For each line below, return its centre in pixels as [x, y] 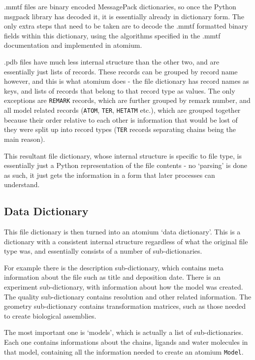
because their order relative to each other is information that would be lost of [121, 119]
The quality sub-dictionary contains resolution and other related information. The [128, 296]
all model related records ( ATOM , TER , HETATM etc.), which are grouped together [122, 110]
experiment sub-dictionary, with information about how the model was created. [124, 287]
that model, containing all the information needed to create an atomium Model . [124, 351]
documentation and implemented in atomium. [73, 45]
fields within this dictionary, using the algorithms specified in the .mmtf [112, 35]
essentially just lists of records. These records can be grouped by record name [121, 71]
